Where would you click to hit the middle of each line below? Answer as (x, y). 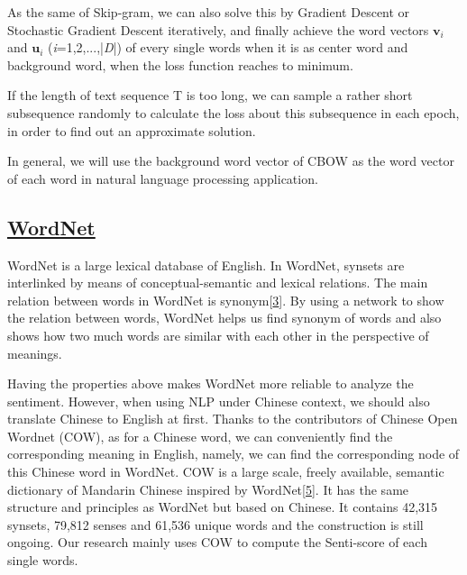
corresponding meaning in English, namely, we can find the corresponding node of (233, 454)
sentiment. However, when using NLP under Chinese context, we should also (219, 401)
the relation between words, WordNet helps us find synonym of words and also (224, 318)
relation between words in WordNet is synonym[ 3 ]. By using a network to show (226, 300)
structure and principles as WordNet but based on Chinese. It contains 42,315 (223, 507)
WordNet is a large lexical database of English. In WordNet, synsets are (206, 265)
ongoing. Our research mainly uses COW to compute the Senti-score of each (217, 542)
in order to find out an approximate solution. (132, 130)
